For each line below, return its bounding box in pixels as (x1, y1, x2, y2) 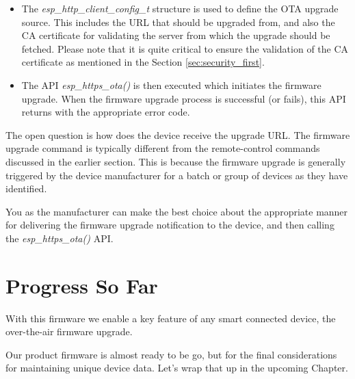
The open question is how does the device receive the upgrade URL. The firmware (5, 127, 350, 142)
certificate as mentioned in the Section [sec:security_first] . (21, 55, 265, 69)
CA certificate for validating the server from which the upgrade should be (21, 28, 330, 42)
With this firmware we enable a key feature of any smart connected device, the (5, 311, 336, 325)
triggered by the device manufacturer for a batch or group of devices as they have (5, 168, 348, 182)
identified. (5, 181, 47, 196)
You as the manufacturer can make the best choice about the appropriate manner (5, 204, 348, 218)
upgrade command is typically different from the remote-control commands (5, 141, 320, 155)
